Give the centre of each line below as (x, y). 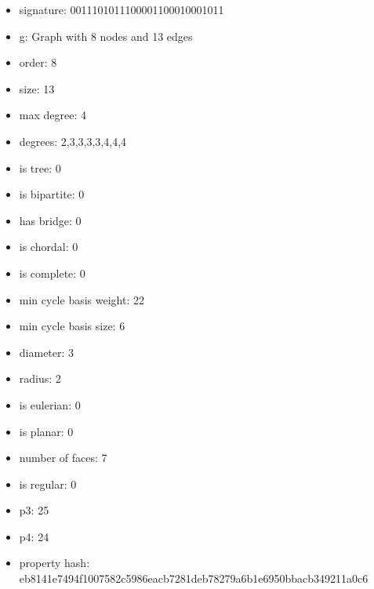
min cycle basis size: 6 (72, 326)
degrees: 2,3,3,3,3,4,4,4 (73, 141)
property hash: (54, 563)
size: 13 (37, 88)
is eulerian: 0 (50, 404)
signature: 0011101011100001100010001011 (122, 9)
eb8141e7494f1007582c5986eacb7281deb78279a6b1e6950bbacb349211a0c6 (194, 578)
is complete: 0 (52, 273)
